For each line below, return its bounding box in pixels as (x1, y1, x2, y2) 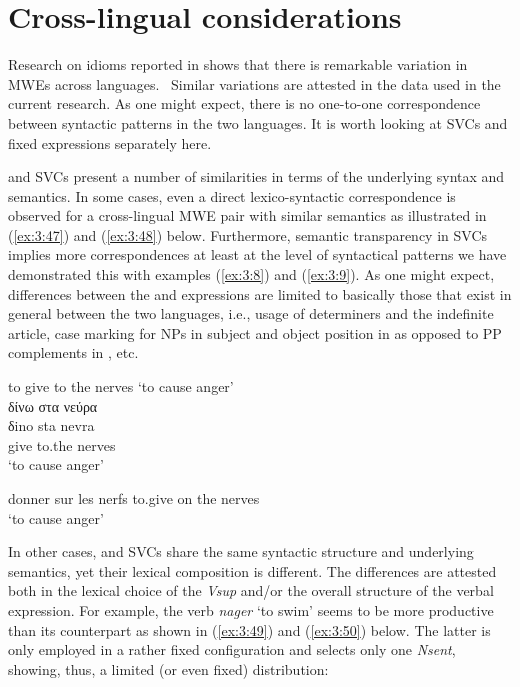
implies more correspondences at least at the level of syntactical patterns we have (8, 244, 507, 265)
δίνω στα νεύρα (8, 395, 98, 416)
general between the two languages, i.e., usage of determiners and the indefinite (8, 303, 494, 324)
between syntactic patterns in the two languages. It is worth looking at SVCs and (8, 112, 508, 133)
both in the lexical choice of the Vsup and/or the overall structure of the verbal (8, 580, 494, 601)
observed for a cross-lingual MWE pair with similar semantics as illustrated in (8, 205, 487, 226)
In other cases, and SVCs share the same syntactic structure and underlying (8, 541, 474, 562)
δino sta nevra (8, 415, 95, 436)
